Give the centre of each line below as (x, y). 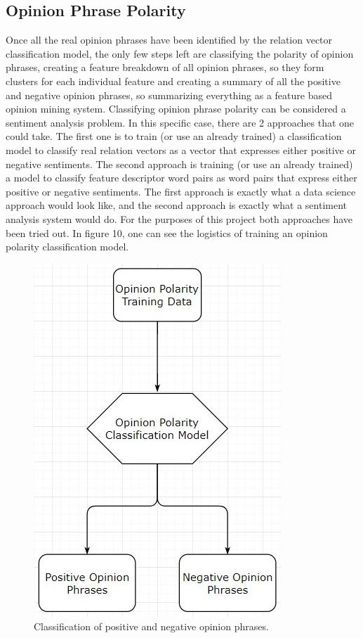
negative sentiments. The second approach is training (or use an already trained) (179, 164)
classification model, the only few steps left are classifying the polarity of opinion (180, 53)
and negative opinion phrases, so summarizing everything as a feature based (169, 95)
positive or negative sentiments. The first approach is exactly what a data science (181, 191)
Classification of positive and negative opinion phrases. (151, 626)
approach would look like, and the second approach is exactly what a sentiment (177, 205)
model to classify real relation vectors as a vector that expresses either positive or (181, 149)
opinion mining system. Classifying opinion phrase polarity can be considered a (176, 109)
